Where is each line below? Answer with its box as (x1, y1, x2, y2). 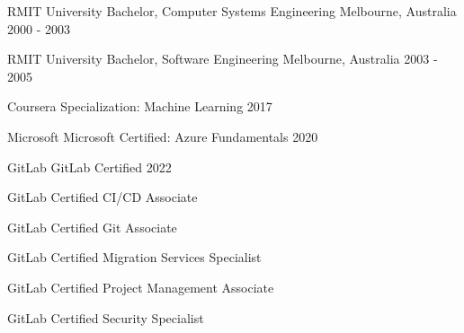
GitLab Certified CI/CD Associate (7, 188, 198, 206)
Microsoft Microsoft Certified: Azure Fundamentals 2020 (7, 127, 318, 145)
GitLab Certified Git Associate (7, 217, 177, 236)
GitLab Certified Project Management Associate (7, 277, 274, 296)
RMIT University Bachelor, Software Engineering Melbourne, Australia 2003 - (7, 49, 438, 68)
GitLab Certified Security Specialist (7, 308, 204, 327)
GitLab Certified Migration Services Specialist (7, 248, 262, 267)
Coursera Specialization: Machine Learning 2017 (7, 97, 272, 116)
